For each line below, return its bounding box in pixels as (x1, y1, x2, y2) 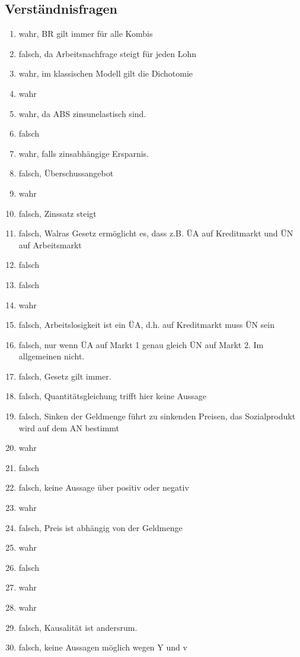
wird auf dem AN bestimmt (18, 421, 120, 434)
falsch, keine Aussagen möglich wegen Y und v (18, 641, 187, 653)
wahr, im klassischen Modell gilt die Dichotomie (18, 67, 193, 80)
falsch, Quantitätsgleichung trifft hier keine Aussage (18, 390, 206, 402)
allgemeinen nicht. (18, 350, 85, 362)
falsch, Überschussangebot (18, 167, 114, 179)
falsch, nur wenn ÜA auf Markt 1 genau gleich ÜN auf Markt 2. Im (18, 338, 264, 350)
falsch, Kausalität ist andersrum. (18, 621, 138, 633)
